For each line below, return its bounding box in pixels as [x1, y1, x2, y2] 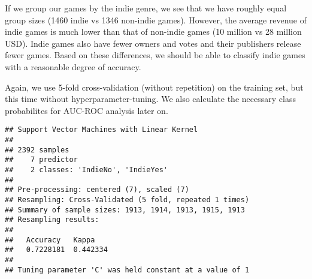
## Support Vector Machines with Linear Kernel [5, 125, 198, 134]
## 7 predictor [5, 155, 78, 164]
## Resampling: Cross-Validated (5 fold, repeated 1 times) [5, 195, 250, 204]
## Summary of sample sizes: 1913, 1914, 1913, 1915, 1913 [5, 205, 245, 214]
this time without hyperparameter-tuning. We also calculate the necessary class [5, 92, 296, 105]
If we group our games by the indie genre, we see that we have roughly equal [5, 2, 287, 14]
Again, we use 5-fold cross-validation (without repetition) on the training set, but [5, 80, 304, 93]
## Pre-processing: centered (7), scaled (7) [5, 185, 189, 194]
